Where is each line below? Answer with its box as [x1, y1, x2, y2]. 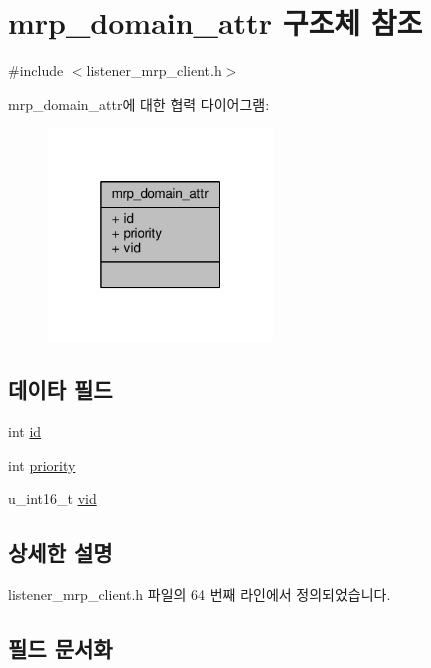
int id [8, 421, 42, 442]
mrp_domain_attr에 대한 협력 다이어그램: [8, 93, 270, 114]
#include [8, 60, 64, 81]
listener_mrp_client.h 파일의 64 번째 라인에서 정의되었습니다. [8, 584, 391, 605]
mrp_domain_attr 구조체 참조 [8, 2, 423, 43]
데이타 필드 [8, 374, 113, 405]
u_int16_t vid [8, 488, 97, 509]
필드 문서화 [8, 633, 113, 664]
